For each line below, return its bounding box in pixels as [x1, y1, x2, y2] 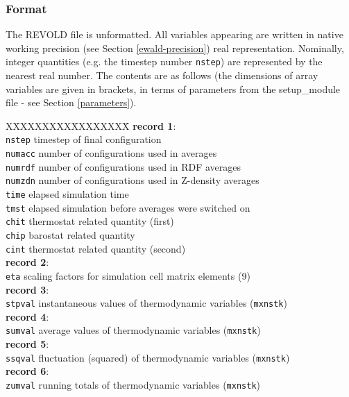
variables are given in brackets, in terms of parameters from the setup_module [6, 81, 341, 96]
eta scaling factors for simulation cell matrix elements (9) [6, 268, 250, 282]
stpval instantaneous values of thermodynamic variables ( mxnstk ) [6, 296, 287, 310]
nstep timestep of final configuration [6, 132, 162, 146]
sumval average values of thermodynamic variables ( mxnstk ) [6, 323, 261, 337]
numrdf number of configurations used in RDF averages [6, 159, 241, 174]
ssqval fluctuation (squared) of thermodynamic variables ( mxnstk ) [6, 350, 290, 364]
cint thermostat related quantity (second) [6, 241, 186, 255]
